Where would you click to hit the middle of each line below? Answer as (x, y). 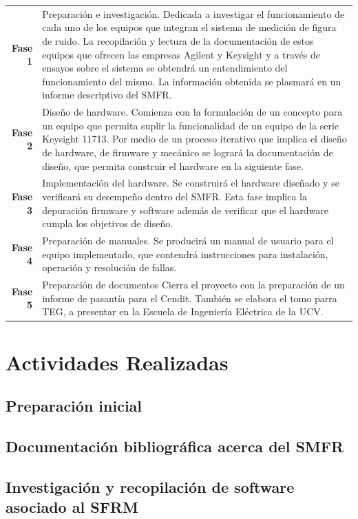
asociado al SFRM (72, 507)
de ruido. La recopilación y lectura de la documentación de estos (178, 40)
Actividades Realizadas (117, 362)
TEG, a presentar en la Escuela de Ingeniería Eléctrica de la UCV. (183, 311)
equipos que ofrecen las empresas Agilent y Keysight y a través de (181, 54)
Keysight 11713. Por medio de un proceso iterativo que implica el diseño (194, 139)
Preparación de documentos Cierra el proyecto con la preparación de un (193, 285)
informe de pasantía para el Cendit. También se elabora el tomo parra (190, 298)
